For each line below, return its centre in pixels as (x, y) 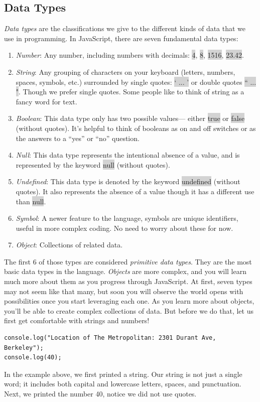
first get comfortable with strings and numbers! (77, 320)
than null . (31, 201)
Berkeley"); (24, 348)
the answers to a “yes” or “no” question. (78, 138)
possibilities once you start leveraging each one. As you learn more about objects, (129, 301)
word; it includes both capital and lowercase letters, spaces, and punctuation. (123, 384)
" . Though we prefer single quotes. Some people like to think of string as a (130, 92)
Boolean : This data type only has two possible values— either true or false (130, 118)
